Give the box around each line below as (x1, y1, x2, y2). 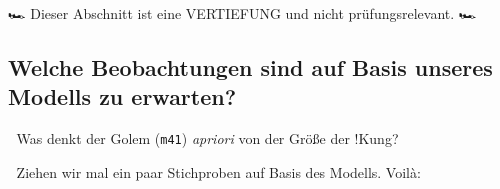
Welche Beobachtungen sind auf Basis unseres (8, 51, 493, 82)
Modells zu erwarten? (8, 81, 237, 112)
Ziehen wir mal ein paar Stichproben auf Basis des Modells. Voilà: (16, 161, 421, 182)
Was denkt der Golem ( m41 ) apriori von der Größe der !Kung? (16, 128, 399, 149)
